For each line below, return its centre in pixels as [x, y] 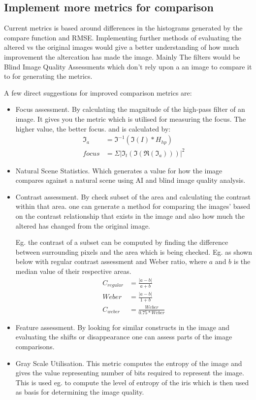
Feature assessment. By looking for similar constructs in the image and [123, 327]
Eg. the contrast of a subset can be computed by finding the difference [122, 242]
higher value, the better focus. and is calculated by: [93, 128]
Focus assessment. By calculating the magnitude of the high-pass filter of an [130, 109]
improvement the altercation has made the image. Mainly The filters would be [122, 56]
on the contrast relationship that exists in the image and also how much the [130, 216]
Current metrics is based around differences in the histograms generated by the [123, 28]
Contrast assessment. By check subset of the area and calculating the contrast [133, 196]
